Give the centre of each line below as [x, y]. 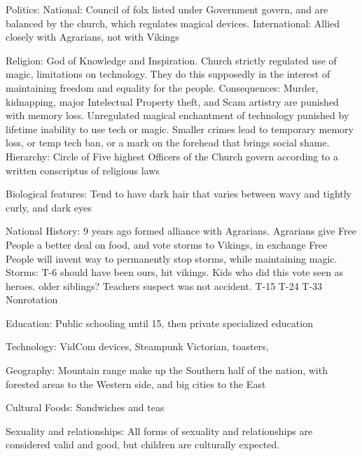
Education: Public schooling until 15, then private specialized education [159, 323]
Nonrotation [32, 299]
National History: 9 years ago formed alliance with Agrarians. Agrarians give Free [181, 231]
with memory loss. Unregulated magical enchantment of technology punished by [177, 115]
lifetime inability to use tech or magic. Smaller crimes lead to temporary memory [180, 129]
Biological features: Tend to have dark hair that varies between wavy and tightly [179, 194]
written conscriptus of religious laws [83, 170]
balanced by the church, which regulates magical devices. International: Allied [173, 23]
